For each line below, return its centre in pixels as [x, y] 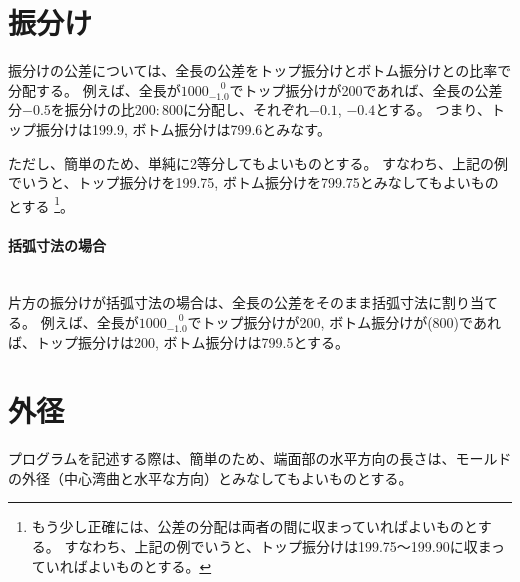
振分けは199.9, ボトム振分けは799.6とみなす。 [183, 128]
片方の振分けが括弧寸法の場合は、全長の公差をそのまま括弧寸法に [225, 302]
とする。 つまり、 [433, 109]
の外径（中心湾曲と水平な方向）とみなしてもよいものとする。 [210, 477]
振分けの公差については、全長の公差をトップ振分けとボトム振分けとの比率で [260, 70]
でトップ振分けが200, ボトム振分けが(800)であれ [344, 321]
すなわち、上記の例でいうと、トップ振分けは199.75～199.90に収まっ [285, 546]
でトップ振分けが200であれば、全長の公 [359, 89]
